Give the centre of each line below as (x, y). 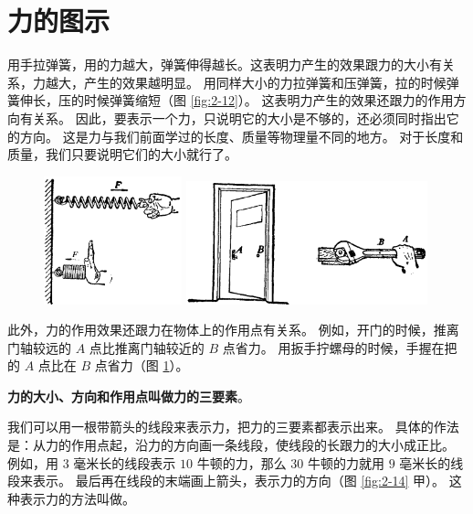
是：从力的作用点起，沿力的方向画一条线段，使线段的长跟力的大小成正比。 (231, 445)
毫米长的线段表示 (125, 462)
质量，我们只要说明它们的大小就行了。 (122, 154)
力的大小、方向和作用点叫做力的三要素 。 (129, 396)
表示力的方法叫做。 (77, 498)
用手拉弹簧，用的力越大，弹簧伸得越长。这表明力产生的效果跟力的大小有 (225, 64)
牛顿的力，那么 (242, 462)
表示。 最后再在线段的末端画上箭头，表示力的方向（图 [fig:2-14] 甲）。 (239, 481)
